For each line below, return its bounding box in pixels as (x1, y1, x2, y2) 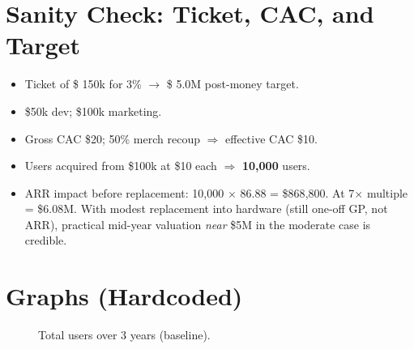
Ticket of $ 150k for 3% (24, 75, 142, 92)
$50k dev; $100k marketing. (24, 102, 162, 119)
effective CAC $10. (225, 130, 318, 147)
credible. (24, 232, 67, 249)
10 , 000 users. (241, 157, 310, 174)
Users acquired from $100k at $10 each (24, 157, 217, 174)
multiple (366, 184, 408, 201)
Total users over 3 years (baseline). (38, 326, 211, 343)
